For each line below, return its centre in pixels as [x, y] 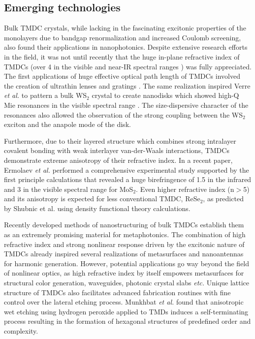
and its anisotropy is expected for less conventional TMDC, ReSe [102, 199]
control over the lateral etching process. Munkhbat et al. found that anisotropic [124, 302]
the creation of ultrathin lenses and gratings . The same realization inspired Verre [127, 85]
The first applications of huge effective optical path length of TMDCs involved [122, 76]
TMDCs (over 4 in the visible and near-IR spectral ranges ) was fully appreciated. [128, 66]
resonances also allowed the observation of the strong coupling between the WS [124, 114]
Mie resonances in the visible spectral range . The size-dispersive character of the [126, 105]
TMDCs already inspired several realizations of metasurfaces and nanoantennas [124, 254]
